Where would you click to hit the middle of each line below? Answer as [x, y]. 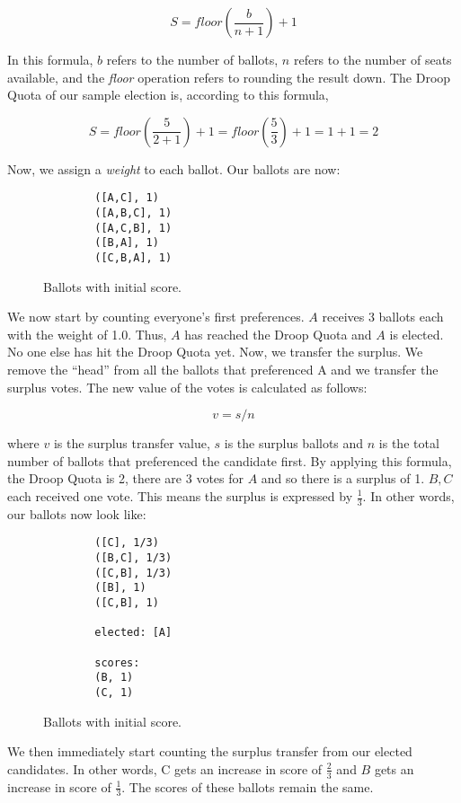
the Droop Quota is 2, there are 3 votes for [125, 478]
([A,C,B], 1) [133, 228]
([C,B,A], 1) [133, 258]
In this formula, [50, 59]
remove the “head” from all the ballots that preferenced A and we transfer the [223, 370]
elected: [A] [133, 633]
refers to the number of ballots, [192, 59]
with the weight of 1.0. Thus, [87, 334]
